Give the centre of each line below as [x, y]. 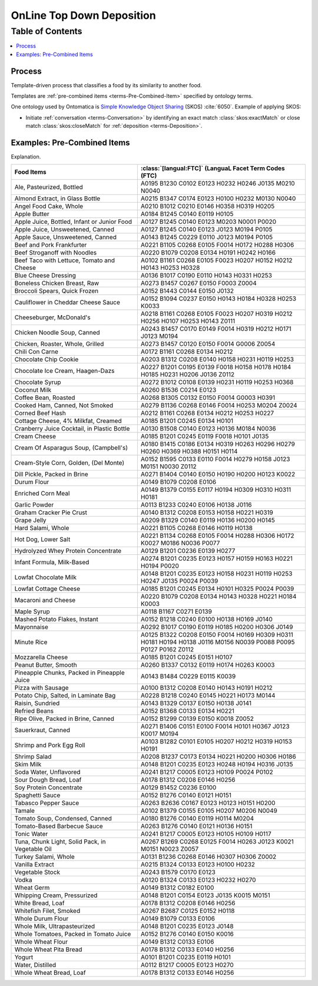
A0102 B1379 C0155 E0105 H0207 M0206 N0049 [209, 810]
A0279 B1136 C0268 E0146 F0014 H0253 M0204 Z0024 [219, 405]
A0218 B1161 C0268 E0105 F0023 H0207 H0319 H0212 [216, 313]
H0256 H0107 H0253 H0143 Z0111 [188, 321]
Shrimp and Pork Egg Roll [50, 745]
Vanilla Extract [34, 864]
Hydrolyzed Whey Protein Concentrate [68, 551]
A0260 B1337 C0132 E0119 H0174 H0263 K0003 [208, 664]
